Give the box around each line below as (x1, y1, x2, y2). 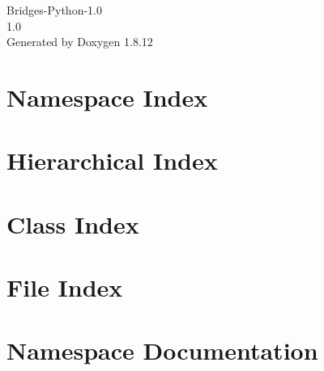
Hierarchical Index (6, 144, 218, 177)
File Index (6, 271, 123, 304)
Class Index (6, 207, 139, 240)
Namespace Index (6, 80, 208, 113)
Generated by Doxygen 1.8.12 (6, 33, 153, 50)
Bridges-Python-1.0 (6, 2, 102, 18)
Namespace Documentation (6, 334, 318, 367)
